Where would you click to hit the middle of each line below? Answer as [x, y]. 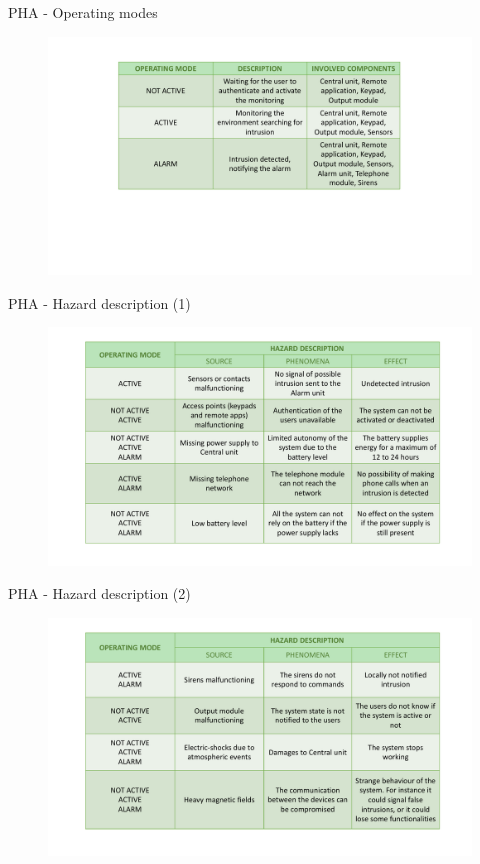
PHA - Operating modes [83, 12]
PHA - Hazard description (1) [99, 302]
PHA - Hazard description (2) [99, 593]
